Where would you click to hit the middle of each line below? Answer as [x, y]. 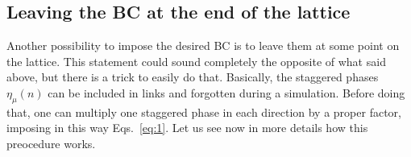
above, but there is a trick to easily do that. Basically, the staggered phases [193, 77]
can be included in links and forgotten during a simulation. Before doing [226, 92]
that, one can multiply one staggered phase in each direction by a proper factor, [204, 112]
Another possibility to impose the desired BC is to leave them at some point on [203, 45]
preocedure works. [51, 143]
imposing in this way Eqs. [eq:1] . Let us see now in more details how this [187, 128]
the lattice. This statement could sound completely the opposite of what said [196, 61]
